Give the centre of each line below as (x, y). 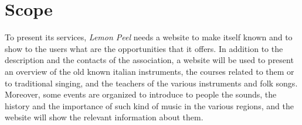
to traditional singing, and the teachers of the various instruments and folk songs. (151, 83)
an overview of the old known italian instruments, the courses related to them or (150, 71)
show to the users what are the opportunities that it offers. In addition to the (144, 48)
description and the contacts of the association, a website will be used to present (149, 60)
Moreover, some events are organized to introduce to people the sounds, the (141, 94)
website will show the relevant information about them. (104, 117)
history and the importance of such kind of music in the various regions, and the (149, 105)
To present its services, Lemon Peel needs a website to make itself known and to (149, 37)
